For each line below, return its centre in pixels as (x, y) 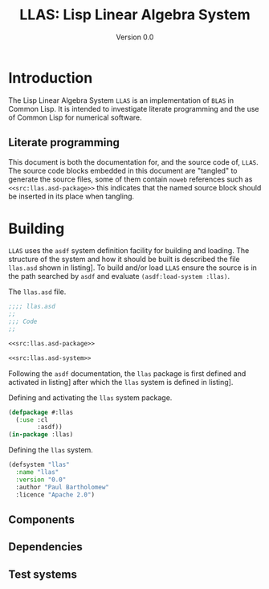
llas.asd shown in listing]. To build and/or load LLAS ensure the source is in (132, 268)
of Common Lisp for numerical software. (75, 117)
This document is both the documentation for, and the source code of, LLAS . (133, 162)
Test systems (43, 574)
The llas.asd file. (37, 292)
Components (41, 519)
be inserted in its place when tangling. (71, 196)
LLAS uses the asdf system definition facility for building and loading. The (129, 251)
